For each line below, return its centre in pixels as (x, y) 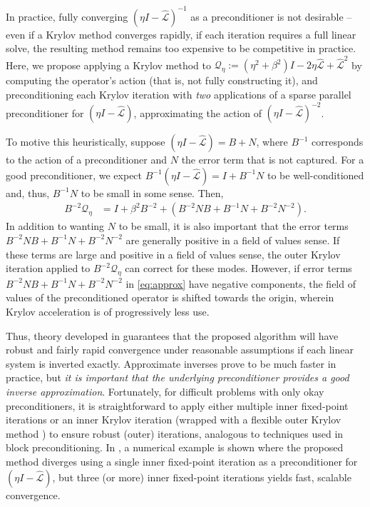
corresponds (338, 142)
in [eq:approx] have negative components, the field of (241, 283)
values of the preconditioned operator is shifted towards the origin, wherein (170, 297)
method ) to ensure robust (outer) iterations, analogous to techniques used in (175, 433)
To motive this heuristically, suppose (86, 142)
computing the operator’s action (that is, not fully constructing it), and (162, 80)
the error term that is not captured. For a (273, 160)
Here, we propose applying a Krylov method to (108, 65)
